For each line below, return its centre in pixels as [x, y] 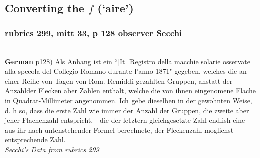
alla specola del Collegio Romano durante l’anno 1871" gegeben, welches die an [126, 71]
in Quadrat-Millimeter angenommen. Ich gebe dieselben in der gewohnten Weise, [128, 100]
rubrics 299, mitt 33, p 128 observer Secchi [93, 32]
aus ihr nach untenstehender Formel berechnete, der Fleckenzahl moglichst [119, 130]
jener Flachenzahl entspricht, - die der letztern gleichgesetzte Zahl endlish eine [125, 120]
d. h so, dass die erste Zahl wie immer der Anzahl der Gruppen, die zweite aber [127, 110]
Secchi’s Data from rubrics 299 [52, 149]
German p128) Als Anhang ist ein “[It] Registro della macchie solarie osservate [128, 61]
